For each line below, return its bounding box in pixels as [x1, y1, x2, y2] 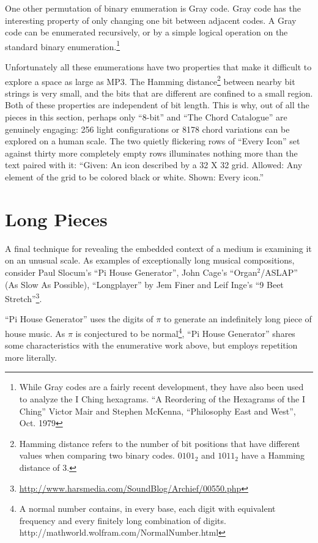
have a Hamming [241, 449, 305, 462]
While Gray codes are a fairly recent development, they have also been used [19, 380, 304, 393]
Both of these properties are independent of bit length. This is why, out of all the [5, 98, 309, 111]
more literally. [5, 350, 57, 363]
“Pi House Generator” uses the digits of [5, 312, 153, 325]
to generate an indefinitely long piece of [163, 312, 312, 325]
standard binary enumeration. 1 [5, 38, 120, 53]
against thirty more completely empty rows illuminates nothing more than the [5, 146, 298, 159]
